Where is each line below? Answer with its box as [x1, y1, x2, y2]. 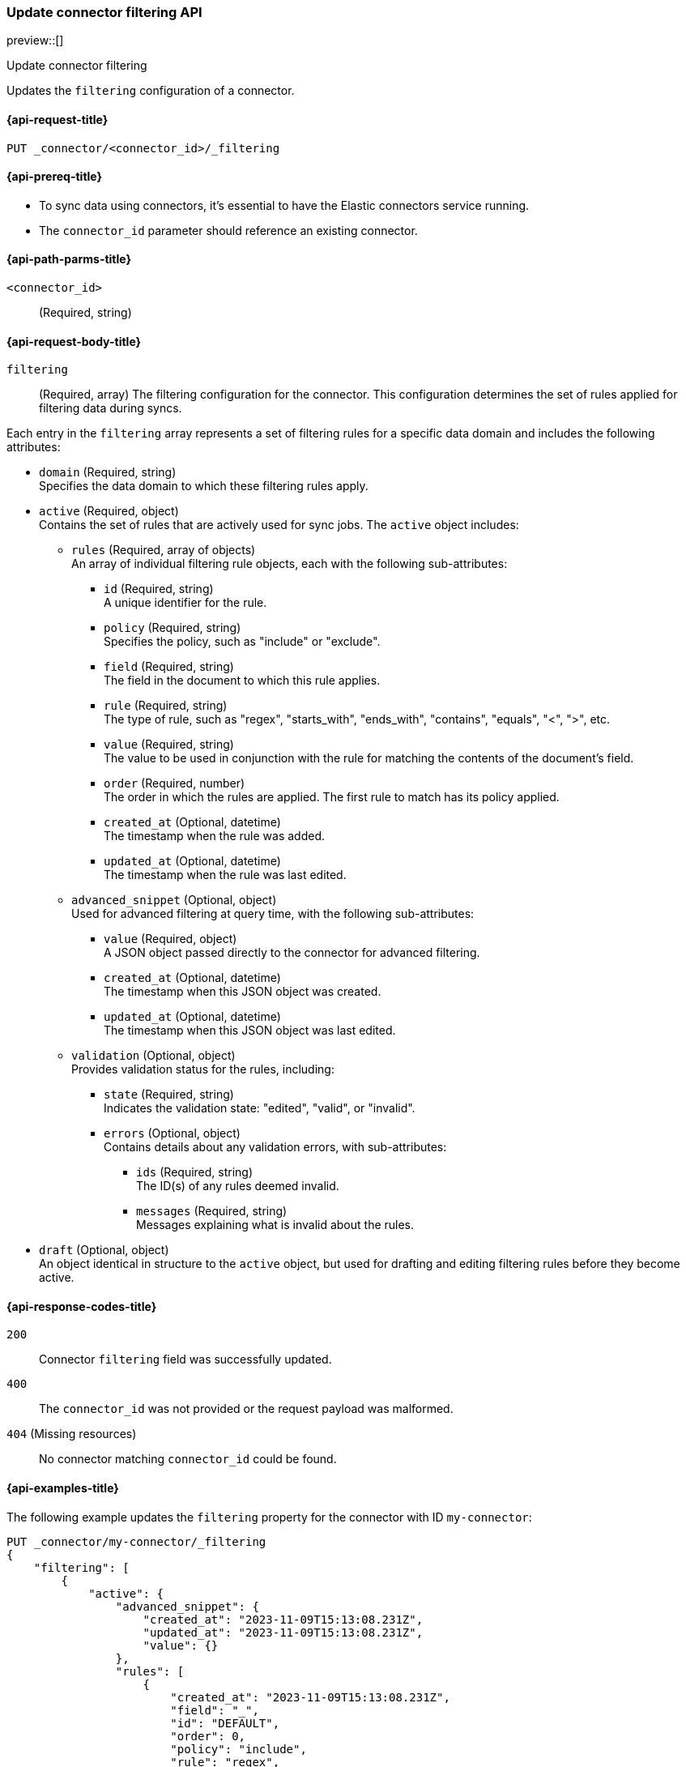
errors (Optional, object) [104, 1126, 241, 1141]
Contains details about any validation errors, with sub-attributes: [104, 1140, 447, 1155]
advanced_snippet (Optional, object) [71, 893, 277, 907]
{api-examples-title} [6, 1481, 119, 1496]
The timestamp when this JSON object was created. [104, 984, 381, 999]
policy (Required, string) [104, 621, 241, 635]
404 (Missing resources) [6, 1427, 137, 1441]
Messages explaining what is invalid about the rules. [136, 1218, 415, 1232]
